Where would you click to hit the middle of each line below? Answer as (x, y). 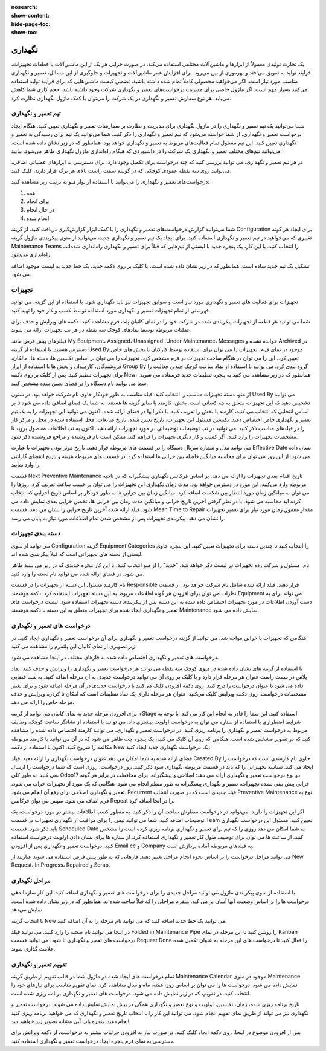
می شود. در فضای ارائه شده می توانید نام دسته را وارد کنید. (78, 574)
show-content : (30, 16)
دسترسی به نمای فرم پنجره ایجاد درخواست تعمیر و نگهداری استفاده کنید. (93, 1041)
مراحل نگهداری (31, 881)
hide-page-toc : (31, 24)
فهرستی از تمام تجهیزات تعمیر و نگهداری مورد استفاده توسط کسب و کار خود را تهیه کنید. (111, 310)
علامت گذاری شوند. (33, 948)
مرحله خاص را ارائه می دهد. (43, 702)
